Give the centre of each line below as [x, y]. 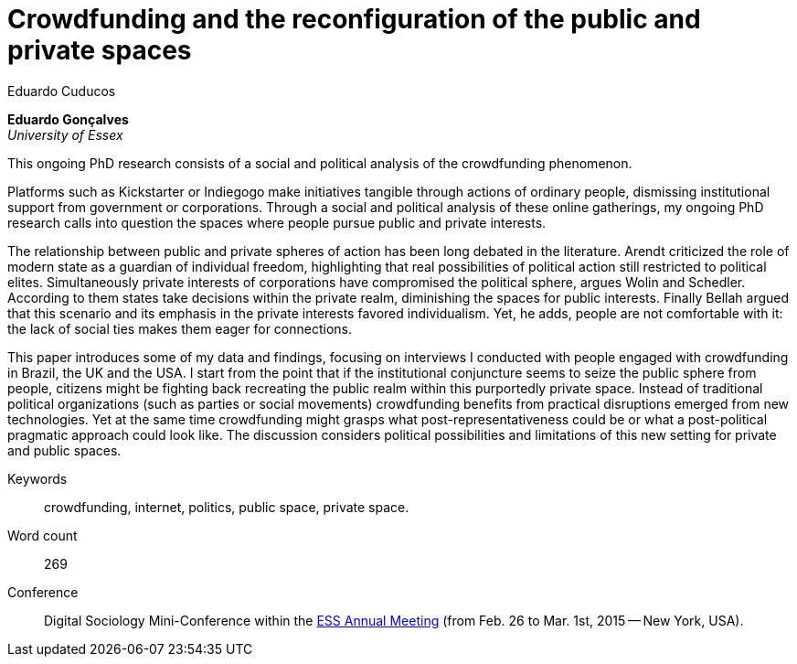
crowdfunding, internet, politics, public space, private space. [227, 507]
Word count [43, 535]
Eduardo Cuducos [62, 91]
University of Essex [65, 134]
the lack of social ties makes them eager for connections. [180, 328]
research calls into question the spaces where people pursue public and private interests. [277, 222]
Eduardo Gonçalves [68, 119]
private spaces [100, 50]
